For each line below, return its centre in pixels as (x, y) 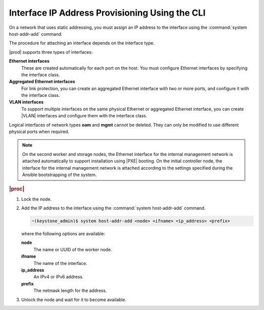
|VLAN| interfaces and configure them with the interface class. (84, 116)
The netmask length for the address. (70, 290)
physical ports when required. (39, 132)
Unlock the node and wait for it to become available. (74, 299)
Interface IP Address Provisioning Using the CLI (107, 13)
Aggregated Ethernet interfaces (42, 82)
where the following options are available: (63, 233)
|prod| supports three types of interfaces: (51, 52)
